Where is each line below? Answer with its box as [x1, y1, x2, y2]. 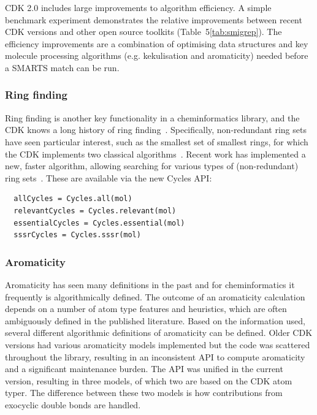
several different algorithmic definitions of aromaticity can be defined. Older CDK [5, 326, 313, 339]
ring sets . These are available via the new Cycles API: [5, 171, 212, 184]
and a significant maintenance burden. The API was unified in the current [5, 362, 283, 375]
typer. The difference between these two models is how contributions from [5, 386, 283, 399]
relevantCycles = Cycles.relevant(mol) [13, 206, 177, 215]
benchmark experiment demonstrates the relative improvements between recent [5, 13, 302, 26]
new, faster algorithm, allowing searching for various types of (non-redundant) [5, 159, 299, 172]
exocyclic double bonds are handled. [5, 398, 141, 411]
